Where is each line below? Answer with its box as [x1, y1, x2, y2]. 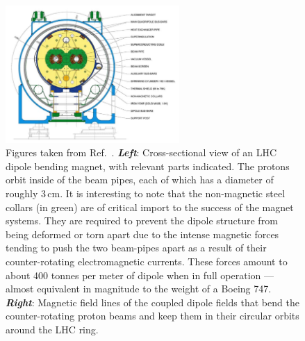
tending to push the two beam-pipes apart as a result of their [6, 240, 267, 255]
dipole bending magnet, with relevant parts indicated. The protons [6, 158, 290, 173]
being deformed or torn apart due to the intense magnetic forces [6, 226, 279, 241]
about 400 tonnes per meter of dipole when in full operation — [6, 267, 274, 282]
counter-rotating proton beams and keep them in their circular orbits [6, 308, 299, 323]
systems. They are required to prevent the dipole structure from [6, 213, 278, 228]
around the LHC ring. [6, 322, 99, 336]
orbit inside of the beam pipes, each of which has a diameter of [6, 172, 274, 187]
